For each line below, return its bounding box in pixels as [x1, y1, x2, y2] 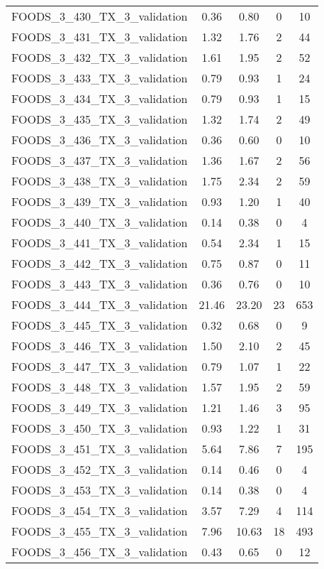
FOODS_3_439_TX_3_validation [11, 193, 188, 210]
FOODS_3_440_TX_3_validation [11, 214, 188, 230]
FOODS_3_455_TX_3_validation [11, 523, 188, 539]
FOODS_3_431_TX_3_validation [11, 28, 188, 45]
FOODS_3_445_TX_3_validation [11, 317, 188, 333]
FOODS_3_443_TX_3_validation [11, 276, 188, 292]
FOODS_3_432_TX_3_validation [11, 49, 188, 65]
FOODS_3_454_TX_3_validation [11, 502, 188, 519]
